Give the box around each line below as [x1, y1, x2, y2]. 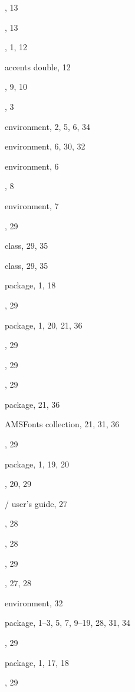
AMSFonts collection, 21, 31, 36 [5, 418, 120, 430]
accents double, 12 [5, 60, 71, 73]
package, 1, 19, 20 [5, 457, 69, 470]
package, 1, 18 [5, 279, 56, 291]
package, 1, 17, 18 [5, 656, 69, 668]
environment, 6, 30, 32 [5, 140, 85, 152]
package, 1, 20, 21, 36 [5, 319, 83, 331]
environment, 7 [5, 199, 59, 212]
